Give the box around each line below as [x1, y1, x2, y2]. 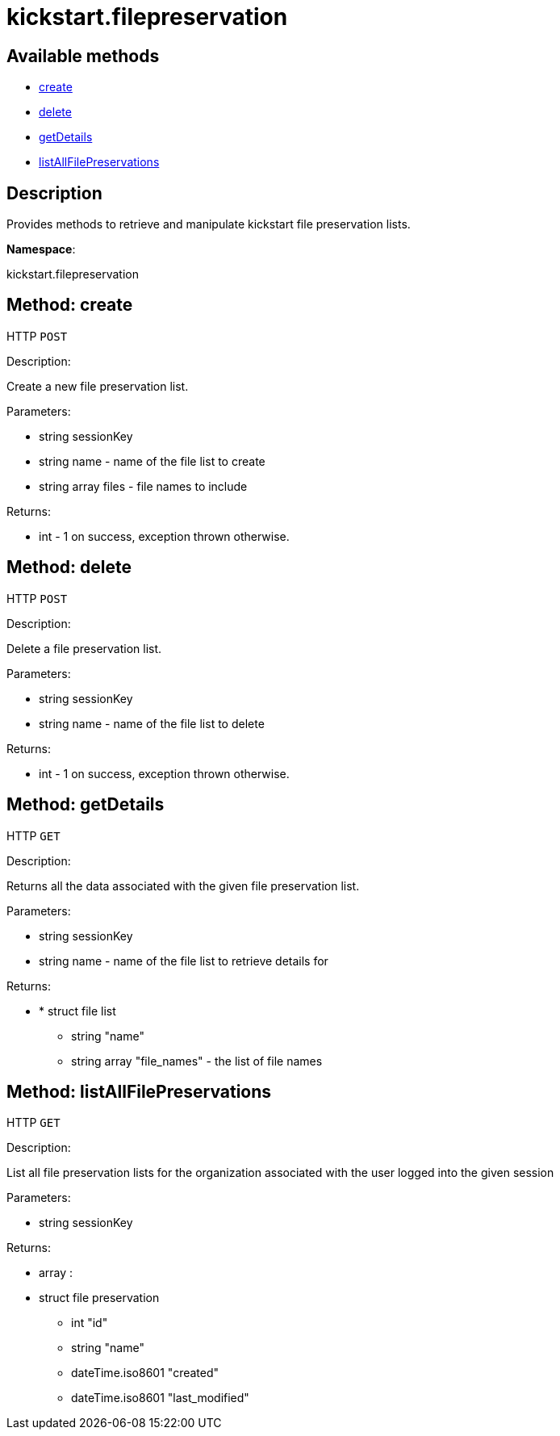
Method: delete [6, 557, 132, 578]
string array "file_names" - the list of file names [71, 1053, 323, 1068]
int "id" [71, 1316, 108, 1330]
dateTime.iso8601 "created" [71, 1366, 219, 1380]
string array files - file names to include [39, 479, 248, 493]
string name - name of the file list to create [39, 454, 265, 468]
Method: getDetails [6, 794, 165, 815]
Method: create [6, 295, 133, 316]
